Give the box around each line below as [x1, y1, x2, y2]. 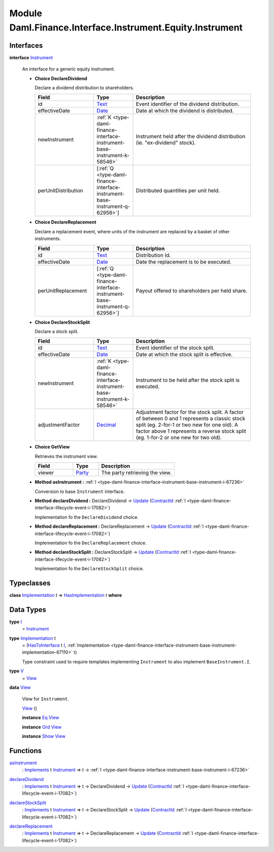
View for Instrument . [22, 696, 70, 702]
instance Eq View [22, 715, 59, 721]
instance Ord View [22, 724, 62, 730]
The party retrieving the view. [101, 469, 172, 476]
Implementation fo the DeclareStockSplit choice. [35, 565, 144, 572]
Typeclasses [9, 579, 51, 587]
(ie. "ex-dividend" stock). [135, 139, 196, 147]
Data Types [9, 605, 47, 614]
